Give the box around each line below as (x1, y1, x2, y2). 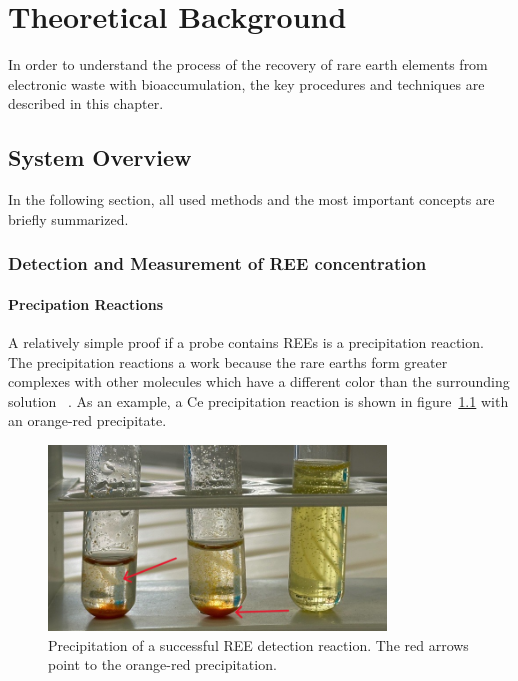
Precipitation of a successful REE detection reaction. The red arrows (48, 634, 469, 655)
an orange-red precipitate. (8, 410, 167, 431)
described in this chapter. (8, 93, 164, 114)
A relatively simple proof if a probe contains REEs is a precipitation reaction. (8, 331, 484, 352)
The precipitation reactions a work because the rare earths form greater (8, 351, 448, 372)
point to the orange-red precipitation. (48, 654, 277, 675)
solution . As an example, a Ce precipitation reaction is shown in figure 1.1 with (8, 390, 509, 411)
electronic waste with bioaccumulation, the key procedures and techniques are (8, 73, 485, 94)
